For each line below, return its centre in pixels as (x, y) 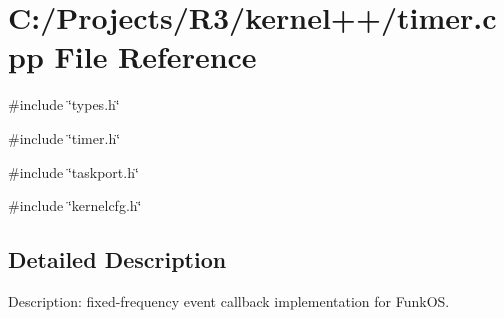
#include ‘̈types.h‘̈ (64, 104)
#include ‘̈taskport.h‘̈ (73, 171)
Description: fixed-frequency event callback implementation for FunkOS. (229, 300)
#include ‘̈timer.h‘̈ (64, 137)
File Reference (155, 56)
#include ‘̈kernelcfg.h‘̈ (75, 205)
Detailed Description (117, 259)
